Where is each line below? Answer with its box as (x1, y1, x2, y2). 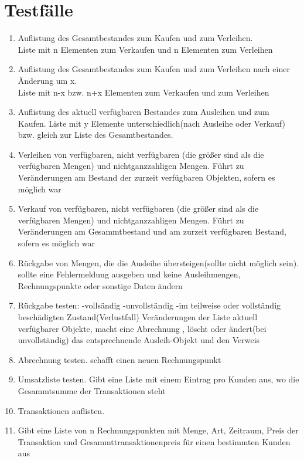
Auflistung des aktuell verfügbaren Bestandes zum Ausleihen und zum (18, 106, 269, 118)
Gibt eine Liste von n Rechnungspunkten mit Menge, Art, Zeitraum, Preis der (18, 424, 299, 436)
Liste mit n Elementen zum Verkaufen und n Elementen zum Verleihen (18, 43, 273, 55)
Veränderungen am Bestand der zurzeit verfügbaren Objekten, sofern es (18, 171, 275, 184)
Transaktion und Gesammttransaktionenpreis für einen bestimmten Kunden (18, 435, 291, 448)
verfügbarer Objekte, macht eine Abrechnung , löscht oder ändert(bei (18, 322, 267, 334)
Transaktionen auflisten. (18, 404, 105, 416)
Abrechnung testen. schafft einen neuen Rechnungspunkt (18, 353, 221, 365)
